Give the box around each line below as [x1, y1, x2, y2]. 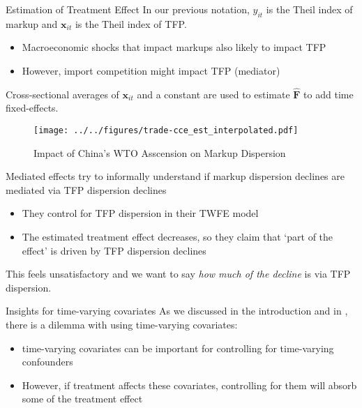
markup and [6, 16, 58, 31]
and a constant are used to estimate [137, 86, 290, 101]
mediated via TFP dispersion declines [6, 182, 167, 197]
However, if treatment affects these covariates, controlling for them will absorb [22, 377, 357, 392]
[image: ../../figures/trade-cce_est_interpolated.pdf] [33, 125, 299, 135]
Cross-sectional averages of [6, 86, 119, 101]
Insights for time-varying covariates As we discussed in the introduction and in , [6, 303, 348, 318]
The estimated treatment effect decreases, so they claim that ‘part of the [22, 229, 333, 244]
